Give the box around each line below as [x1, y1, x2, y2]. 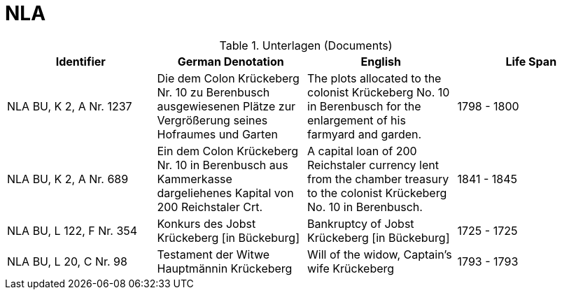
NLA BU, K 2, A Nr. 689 [7, 171, 129, 186]
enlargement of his [307, 113, 406, 127]
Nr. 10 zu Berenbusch [157, 85, 270, 99]
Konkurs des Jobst [157, 216, 256, 231]
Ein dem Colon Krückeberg [157, 143, 299, 158]
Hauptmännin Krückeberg [157, 261, 293, 275]
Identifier [55, 54, 106, 69]
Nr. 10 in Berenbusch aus [157, 157, 288, 172]
